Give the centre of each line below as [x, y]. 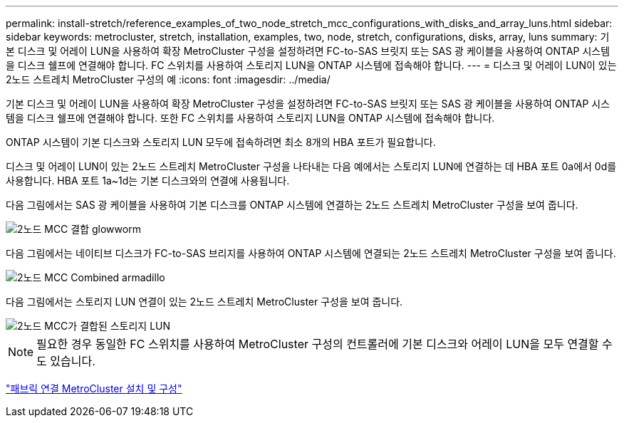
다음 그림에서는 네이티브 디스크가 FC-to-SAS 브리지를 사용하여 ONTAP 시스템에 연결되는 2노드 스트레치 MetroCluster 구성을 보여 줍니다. [311, 253]
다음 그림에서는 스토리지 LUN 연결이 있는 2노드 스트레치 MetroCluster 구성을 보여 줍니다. [204, 302]
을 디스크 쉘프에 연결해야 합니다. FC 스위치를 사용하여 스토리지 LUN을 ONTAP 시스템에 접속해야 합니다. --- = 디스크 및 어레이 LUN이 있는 [311, 65]
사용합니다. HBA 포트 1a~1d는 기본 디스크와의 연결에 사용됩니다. [148, 181]
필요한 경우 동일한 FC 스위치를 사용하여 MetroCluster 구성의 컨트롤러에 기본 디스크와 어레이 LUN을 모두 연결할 [318, 344]
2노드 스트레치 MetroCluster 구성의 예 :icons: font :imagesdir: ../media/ [168, 79]
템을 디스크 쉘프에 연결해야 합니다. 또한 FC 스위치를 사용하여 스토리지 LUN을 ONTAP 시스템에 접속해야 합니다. [250, 118]
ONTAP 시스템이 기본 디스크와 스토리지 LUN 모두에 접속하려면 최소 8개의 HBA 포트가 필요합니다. [221, 142]
